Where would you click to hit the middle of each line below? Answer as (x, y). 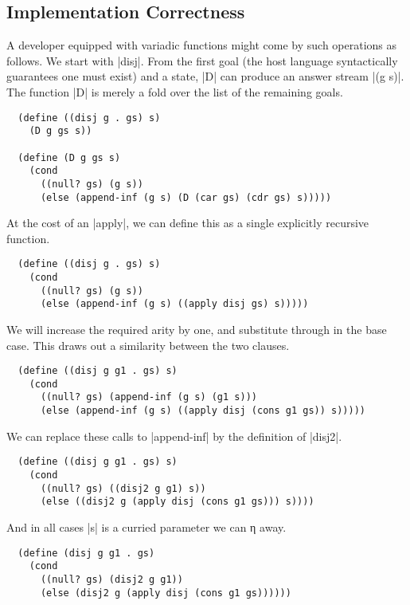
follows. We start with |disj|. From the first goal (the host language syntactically (202, 60)
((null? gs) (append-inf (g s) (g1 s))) (148, 397)
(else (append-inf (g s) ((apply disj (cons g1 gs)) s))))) (203, 411)
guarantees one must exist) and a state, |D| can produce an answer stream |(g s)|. (205, 76)
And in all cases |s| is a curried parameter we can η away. (146, 527)
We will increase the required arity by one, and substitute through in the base (197, 329)
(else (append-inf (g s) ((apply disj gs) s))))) (174, 304)
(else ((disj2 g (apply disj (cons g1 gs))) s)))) (177, 502)
